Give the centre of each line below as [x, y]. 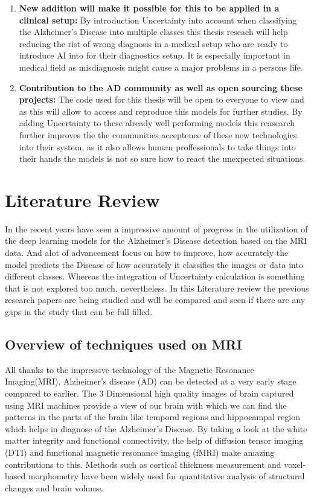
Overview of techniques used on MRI [123, 344]
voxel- [295, 464]
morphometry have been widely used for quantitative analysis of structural [166, 476]
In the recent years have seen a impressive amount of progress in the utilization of [156, 228]
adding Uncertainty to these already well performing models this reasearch [157, 123]
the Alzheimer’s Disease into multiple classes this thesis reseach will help [153, 32]
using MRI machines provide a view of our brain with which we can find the [146, 405]
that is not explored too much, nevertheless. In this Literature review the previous [157, 288]
